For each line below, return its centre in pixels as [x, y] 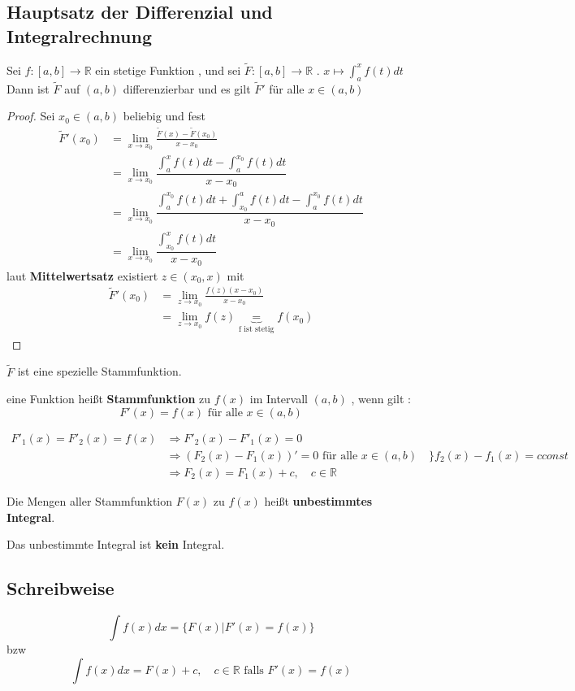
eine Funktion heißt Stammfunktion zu [109, 399]
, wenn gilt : [381, 399]
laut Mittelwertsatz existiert [82, 275]
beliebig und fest [164, 116]
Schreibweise [61, 588]
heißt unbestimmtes [318, 500]
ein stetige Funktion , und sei [168, 70]
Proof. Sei [31, 116]
